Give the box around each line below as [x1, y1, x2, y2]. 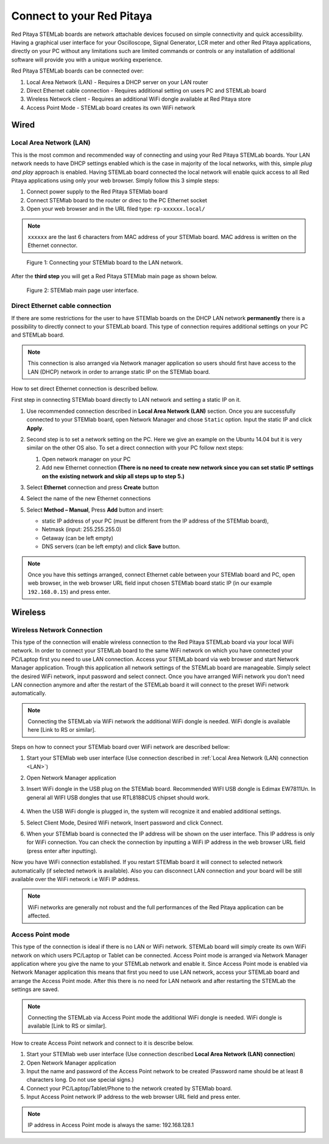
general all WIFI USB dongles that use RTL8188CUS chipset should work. [26, 793, 210, 801]
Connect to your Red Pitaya [11, 9, 152, 23]
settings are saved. [11, 985, 59, 993]
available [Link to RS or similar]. [27, 1022, 107, 1030]
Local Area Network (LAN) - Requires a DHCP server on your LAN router [26, 78, 208, 85]
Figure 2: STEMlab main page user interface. [26, 287, 139, 294]
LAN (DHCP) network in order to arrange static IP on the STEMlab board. [27, 368, 210, 375]
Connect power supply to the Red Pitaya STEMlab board [26, 188, 168, 195]
